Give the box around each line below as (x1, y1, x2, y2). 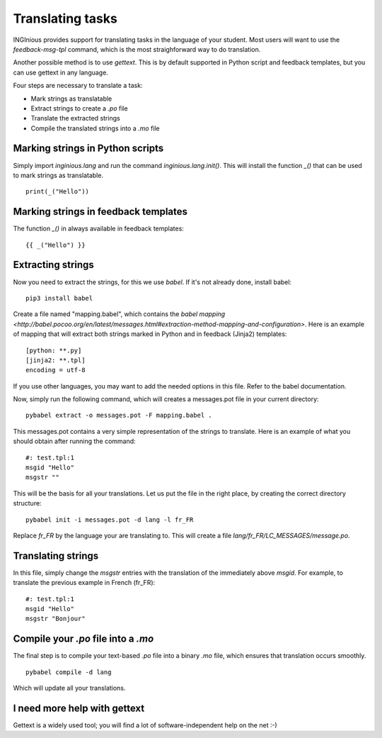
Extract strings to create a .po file (30, 104, 128, 113)
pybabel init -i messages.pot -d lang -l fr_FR (25, 515, 194, 524)
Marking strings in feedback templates (13, 206, 187, 218)
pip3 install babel (25, 294, 93, 302)
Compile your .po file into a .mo (13, 633, 154, 645)
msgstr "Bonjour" (25, 615, 86, 623)
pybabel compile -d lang (25, 668, 112, 676)
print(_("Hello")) (25, 188, 90, 196)
